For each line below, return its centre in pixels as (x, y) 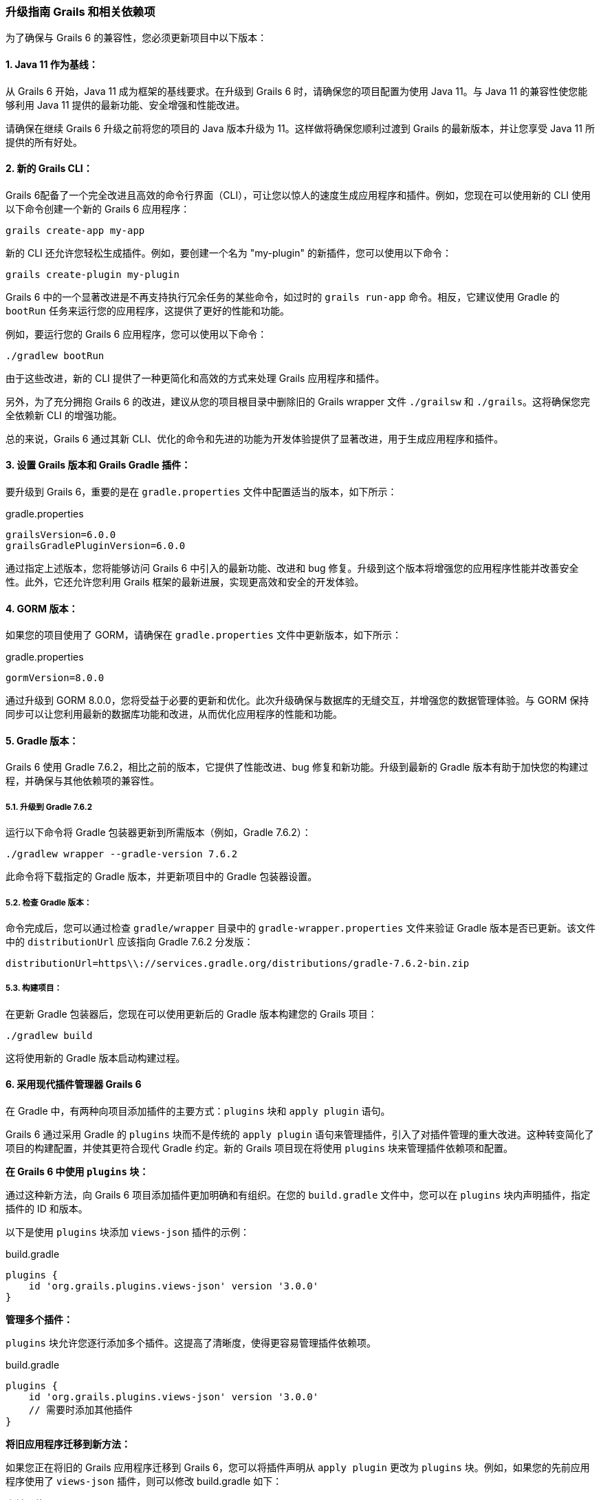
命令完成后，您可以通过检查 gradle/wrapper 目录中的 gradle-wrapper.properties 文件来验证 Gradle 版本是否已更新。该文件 (301, 928)
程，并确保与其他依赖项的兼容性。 (83, 781)
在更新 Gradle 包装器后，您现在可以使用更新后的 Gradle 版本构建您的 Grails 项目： (192, 1014)
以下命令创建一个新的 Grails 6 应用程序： (98, 208)
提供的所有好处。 (44, 142)
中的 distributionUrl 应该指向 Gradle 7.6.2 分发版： (130, 942)
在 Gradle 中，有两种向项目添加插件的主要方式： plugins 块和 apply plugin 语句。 (198, 1111)
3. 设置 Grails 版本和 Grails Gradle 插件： (98, 465)
